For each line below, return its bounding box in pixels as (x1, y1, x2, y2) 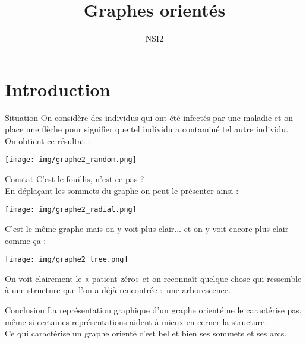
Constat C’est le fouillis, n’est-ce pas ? (5, 173, 144, 185)
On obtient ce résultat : (5, 134, 90, 147)
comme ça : (5, 234, 46, 246)
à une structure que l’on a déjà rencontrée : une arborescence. (5, 284, 231, 296)
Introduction (5, 77, 111, 101)
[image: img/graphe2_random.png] (5, 155, 137, 164)
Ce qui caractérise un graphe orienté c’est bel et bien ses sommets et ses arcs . (5, 327, 287, 339)
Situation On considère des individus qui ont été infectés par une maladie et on (5, 111, 293, 123)
